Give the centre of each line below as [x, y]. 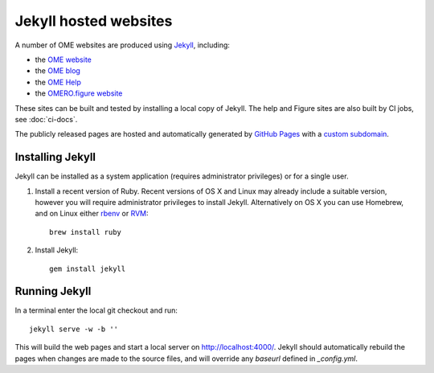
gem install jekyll [88, 268]
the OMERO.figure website [79, 93]
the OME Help [58, 82]
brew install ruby [86, 232]
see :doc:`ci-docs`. [46, 119]
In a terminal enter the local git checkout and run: [96, 310]
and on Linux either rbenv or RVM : [92, 214]
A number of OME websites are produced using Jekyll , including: [123, 45]
